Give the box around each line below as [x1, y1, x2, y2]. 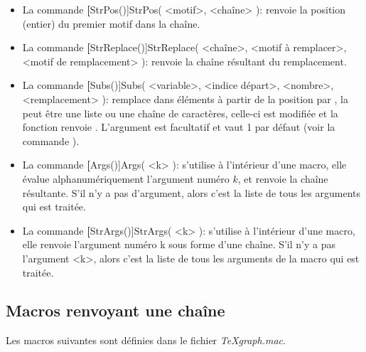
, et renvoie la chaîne [237, 171, 328, 186]
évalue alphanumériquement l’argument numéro [22, 171, 230, 186]
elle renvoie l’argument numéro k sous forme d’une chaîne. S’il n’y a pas [22, 237, 336, 252]
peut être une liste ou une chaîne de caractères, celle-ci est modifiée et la [22, 105, 338, 120]
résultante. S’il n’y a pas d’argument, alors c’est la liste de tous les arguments [22, 185, 360, 200]
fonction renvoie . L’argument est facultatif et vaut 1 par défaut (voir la [22, 119, 335, 134]
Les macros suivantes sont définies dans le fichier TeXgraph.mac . [6, 333, 286, 348]
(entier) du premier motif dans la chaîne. [22, 16, 200, 31]
